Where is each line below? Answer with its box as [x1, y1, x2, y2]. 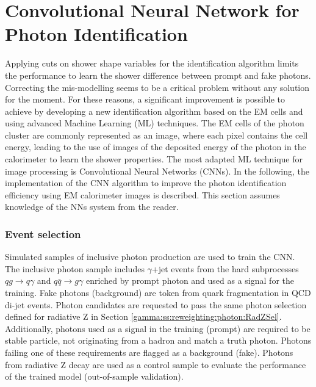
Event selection [5, 226, 81, 241]
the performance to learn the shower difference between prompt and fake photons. [5, 68, 311, 81]
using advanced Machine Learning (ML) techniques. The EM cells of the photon [5, 117, 304, 129]
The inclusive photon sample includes [5, 262, 145, 275]
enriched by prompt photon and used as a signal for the [85, 274, 294, 287]
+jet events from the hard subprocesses [151, 262, 299, 275]
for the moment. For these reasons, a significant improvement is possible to [5, 93, 285, 106]
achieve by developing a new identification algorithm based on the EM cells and [5, 104, 303, 117]
